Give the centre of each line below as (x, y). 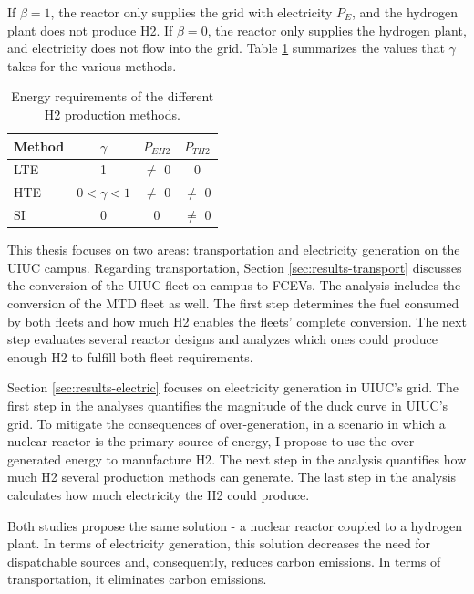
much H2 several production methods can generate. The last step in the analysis (232, 477)
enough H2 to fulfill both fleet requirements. (130, 356)
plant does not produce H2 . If (90, 30)
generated (35, 459)
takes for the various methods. (92, 65)
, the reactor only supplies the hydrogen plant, (337, 30)
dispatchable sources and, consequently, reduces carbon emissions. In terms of (224, 561)
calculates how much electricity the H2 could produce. (159, 494)
